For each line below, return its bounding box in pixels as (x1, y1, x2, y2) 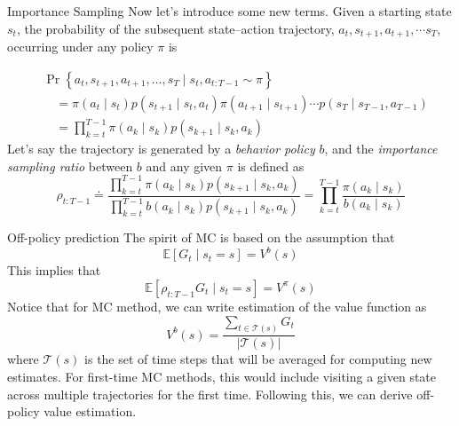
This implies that (7, 261, 101, 280)
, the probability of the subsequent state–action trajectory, (16, 19, 335, 37)
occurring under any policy (7, 37, 154, 56)
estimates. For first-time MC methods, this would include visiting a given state (7, 367, 437, 386)
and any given (146, 156, 223, 175)
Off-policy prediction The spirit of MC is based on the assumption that (7, 228, 395, 247)
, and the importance (324, 139, 438, 158)
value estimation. (44, 402, 137, 421)
